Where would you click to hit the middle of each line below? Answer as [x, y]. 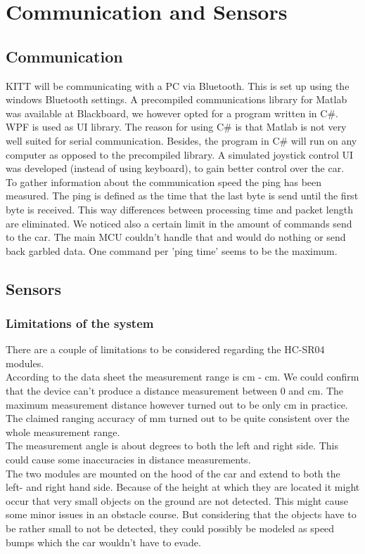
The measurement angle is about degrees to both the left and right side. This [172, 446]
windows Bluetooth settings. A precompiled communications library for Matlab [177, 99]
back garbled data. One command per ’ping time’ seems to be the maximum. [172, 250]
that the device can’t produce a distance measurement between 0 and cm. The [175, 391]
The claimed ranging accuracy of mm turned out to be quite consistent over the [178, 418]
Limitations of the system [80, 323]
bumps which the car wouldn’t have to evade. [103, 542]
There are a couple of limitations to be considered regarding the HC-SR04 [165, 349]
